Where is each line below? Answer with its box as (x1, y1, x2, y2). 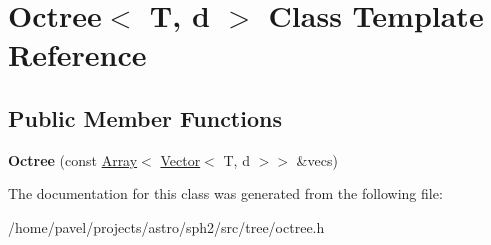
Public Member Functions (8, 102, 282, 133)
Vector (160, 149, 201, 170)
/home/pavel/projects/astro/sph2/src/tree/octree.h (8, 216, 325, 237)
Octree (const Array (8, 149, 138, 170)
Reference (8, 34, 147, 75)
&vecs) (296, 149, 338, 170)
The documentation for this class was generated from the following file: (8, 183, 443, 204)
